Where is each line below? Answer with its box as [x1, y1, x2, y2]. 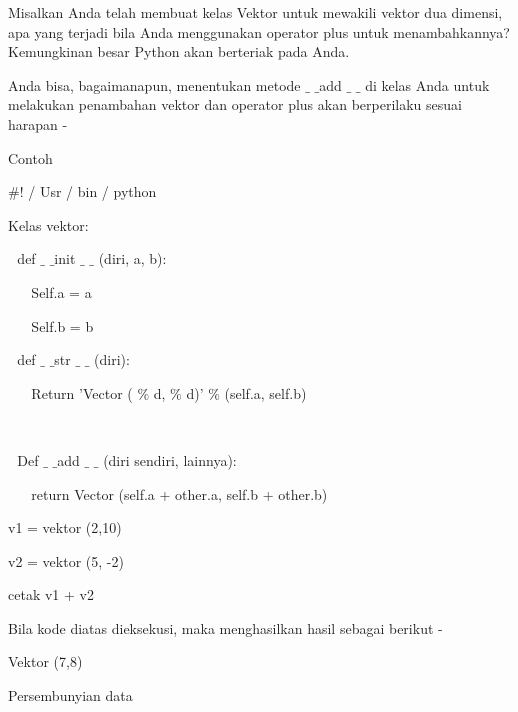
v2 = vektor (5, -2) [8, 550, 124, 571]
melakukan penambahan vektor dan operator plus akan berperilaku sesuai [8, 94, 462, 115]
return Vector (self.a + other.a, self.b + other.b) [31, 483, 328, 504]
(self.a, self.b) [224, 382, 307, 403]
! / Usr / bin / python [19, 181, 157, 202]
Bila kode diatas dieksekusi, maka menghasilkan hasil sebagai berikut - [8, 617, 443, 638]
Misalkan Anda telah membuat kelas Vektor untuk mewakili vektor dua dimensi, [8, 2, 503, 22]
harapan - [8, 113, 68, 134]
